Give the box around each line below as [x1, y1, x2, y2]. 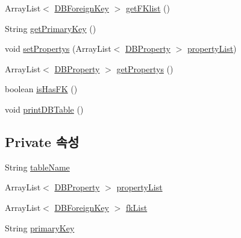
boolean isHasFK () [5, 83, 78, 95]
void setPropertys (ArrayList [5, 42, 111, 55]
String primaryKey [5, 221, 75, 234]
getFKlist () [125, 2, 170, 14]
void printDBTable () [5, 102, 84, 115]
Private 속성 [5, 132, 80, 151]
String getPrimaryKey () [5, 22, 96, 34]
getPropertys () [116, 62, 174, 75]
